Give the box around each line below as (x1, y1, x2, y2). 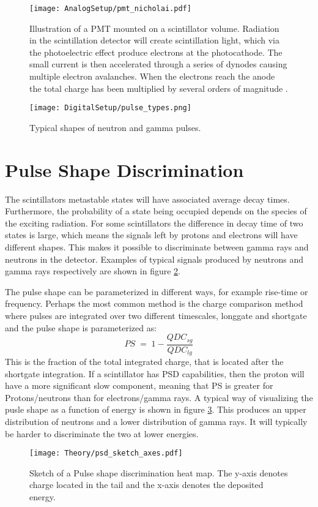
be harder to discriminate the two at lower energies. (5, 427, 199, 440)
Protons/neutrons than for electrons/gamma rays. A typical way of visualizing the (5, 391, 313, 404)
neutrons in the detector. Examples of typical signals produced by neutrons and (5, 252, 304, 265)
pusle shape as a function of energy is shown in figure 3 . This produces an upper (5, 403, 306, 416)
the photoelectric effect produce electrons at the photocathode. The (29, 45, 283, 58)
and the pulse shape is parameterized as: (5, 321, 157, 334)
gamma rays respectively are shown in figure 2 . (5, 265, 180, 277)
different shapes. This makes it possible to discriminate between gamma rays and (5, 240, 309, 253)
